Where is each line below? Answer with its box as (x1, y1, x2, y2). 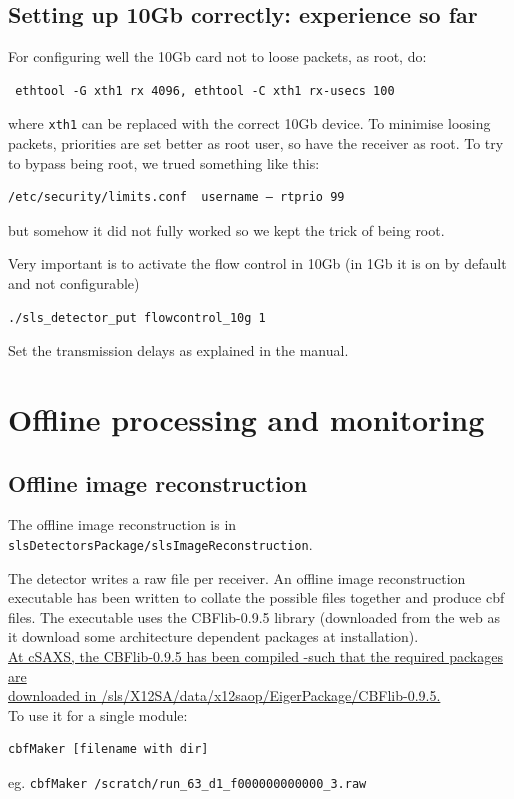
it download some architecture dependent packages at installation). (8, 626, 419, 647)
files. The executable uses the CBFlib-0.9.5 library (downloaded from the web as (8, 606, 500, 627)
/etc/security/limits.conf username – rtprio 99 (8, 190, 345, 205)
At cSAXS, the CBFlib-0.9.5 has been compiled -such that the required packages (8, 646, 503, 666)
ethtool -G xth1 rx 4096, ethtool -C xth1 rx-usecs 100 (15, 83, 395, 98)
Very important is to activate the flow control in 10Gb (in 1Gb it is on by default (8, 253, 507, 274)
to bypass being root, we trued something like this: (8, 152, 320, 173)
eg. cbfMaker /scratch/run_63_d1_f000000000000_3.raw (8, 771, 367, 792)
